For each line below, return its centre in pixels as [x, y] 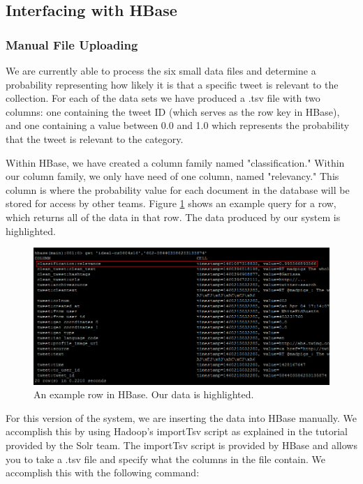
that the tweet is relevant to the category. [95, 138]
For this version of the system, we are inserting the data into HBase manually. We [181, 417]
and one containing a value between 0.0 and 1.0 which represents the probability [178, 125]
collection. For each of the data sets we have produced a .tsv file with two [163, 98]
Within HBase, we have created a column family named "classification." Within [175, 162]
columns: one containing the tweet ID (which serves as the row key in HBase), [173, 111]
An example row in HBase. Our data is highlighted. [144, 394]
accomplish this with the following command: [103, 472]
